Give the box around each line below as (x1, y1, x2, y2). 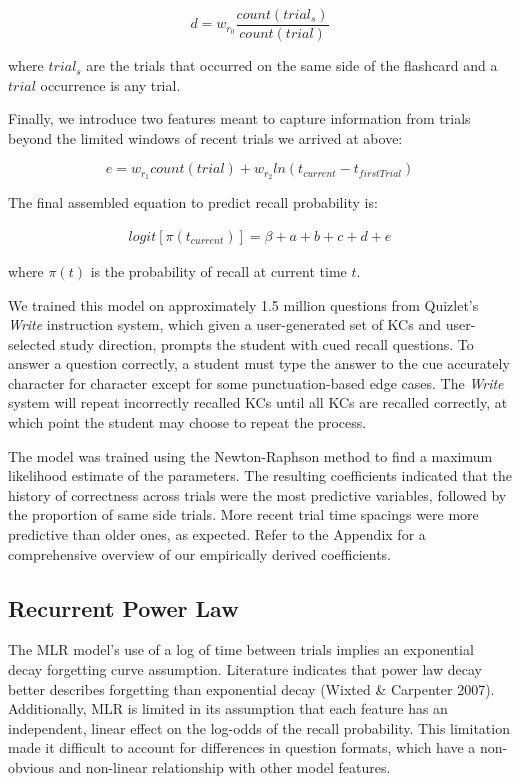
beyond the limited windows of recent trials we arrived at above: (8, 127, 403, 148)
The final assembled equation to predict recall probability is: (8, 192, 378, 213)
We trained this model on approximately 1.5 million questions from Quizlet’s (8, 294, 479, 315)
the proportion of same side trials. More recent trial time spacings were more (8, 504, 479, 525)
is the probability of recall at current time (90, 260, 347, 281)
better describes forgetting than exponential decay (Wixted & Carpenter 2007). (8, 678, 495, 699)
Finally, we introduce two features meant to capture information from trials (8, 108, 471, 129)
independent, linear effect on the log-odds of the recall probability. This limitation (8, 717, 510, 738)
